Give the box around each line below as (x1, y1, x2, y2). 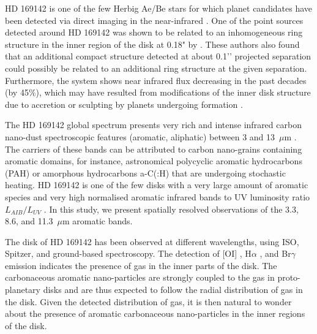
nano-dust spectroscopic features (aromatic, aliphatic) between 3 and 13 (5, 130, 275, 143)
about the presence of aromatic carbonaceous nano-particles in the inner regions (5, 307, 305, 320)
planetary (5, 283, 41, 296)
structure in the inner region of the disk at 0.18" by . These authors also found (5, 37, 300, 50)
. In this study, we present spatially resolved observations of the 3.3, (43, 202, 299, 215)
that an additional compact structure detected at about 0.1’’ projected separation (5, 50, 311, 63)
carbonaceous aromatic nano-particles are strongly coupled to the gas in (5, 271, 275, 284)
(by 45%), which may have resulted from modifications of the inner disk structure (5, 86, 311, 99)
